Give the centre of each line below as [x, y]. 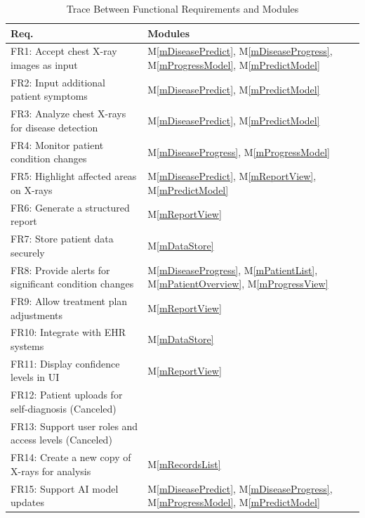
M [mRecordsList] [184, 464]
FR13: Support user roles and [74, 426]
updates [27, 502]
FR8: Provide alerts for [60, 270]
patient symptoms [49, 96]
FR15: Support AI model [65, 488]
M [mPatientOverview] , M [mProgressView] [238, 284]
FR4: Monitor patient [57, 144]
